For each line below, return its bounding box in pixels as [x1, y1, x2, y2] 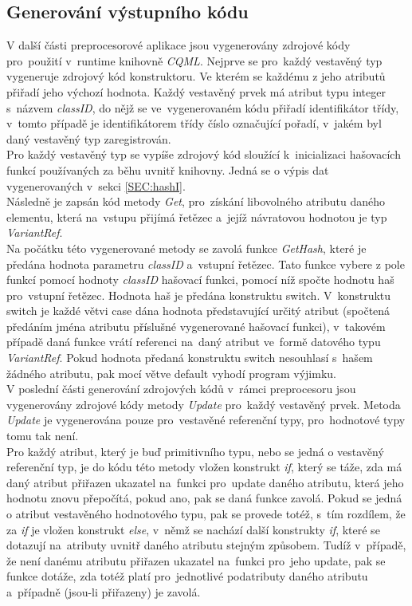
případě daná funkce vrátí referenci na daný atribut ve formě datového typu [6, 333, 381, 350]
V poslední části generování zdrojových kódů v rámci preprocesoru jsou [6, 380, 356, 397]
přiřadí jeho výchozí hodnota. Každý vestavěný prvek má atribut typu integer [6, 83, 386, 100]
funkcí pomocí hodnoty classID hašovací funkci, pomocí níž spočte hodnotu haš [6, 271, 394, 288]
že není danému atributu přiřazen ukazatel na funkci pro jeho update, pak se [6, 552, 386, 569]
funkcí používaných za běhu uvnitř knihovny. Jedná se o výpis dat [6, 161, 329, 178]
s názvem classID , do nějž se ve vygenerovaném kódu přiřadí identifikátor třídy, [6, 99, 399, 116]
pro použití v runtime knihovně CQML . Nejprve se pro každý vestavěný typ [6, 52, 383, 69]
